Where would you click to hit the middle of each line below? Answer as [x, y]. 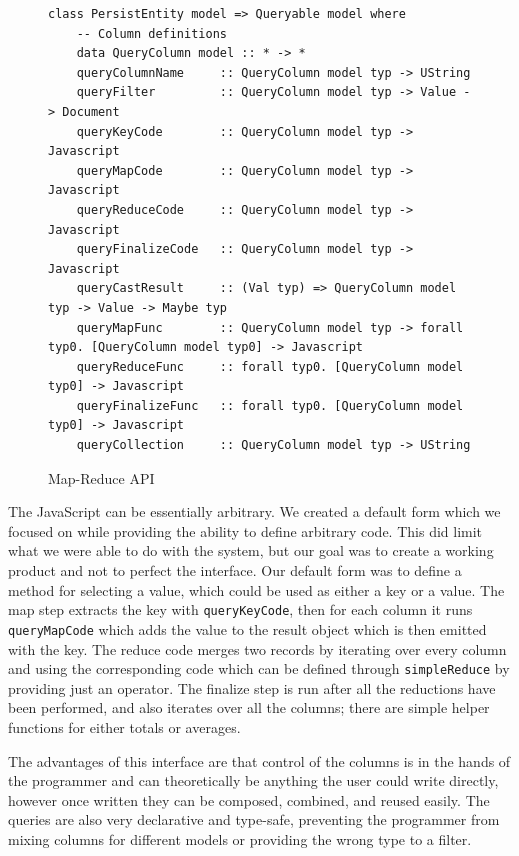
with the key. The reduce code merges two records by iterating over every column [257, 648]
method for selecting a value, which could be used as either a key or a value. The [256, 589]
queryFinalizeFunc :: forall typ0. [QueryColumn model [270, 405]
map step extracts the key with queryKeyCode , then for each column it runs [240, 609]
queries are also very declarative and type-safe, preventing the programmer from [254, 819]
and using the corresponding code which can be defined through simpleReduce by [259, 668]
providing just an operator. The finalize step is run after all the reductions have [252, 687]
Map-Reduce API [101, 477]
